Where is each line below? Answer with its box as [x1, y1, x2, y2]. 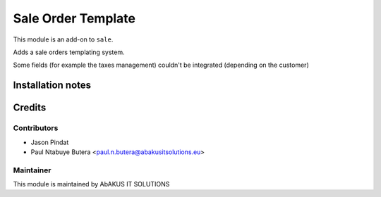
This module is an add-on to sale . [13, 35, 114, 44]
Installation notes [13, 80, 92, 91]
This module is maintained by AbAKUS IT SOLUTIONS [13, 180, 170, 189]
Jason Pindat [30, 138, 69, 146]
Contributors [13, 123, 59, 133]
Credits [13, 102, 47, 114]
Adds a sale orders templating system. [13, 48, 125, 56]
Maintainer [13, 165, 52, 175]
